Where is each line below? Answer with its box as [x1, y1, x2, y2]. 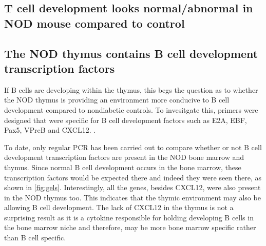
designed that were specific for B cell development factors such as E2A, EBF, [4, 114, 247, 125]
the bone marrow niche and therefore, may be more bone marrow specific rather [4, 222, 256, 233]
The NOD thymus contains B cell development [4, 45, 258, 61]
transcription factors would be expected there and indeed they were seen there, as [4, 172, 262, 182]
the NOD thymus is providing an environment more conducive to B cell [4, 94, 230, 105]
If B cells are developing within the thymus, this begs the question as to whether [4, 84, 258, 95]
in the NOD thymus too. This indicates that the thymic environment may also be [4, 192, 261, 202]
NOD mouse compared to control [4, 15, 185, 31]
